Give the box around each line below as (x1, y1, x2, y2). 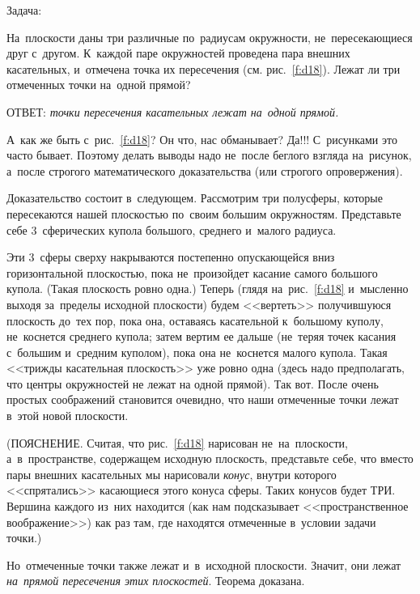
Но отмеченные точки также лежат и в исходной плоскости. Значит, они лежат (6, 556, 401, 573)
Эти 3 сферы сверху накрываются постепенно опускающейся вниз (6, 248, 335, 265)
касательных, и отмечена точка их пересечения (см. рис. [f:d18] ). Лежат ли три (6, 60, 401, 77)
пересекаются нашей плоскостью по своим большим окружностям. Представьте (6, 205, 401, 222)
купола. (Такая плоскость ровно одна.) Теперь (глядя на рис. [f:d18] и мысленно (6, 280, 409, 297)
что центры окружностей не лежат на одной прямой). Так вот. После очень (6, 375, 379, 392)
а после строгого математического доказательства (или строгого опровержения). (6, 162, 403, 179)
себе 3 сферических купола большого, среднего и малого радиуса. (6, 221, 337, 238)
